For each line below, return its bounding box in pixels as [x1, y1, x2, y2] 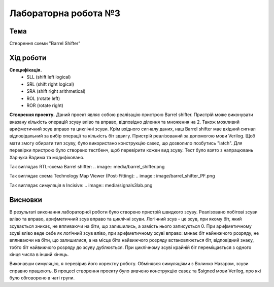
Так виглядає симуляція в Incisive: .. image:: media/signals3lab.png [9, 182, 153, 188]
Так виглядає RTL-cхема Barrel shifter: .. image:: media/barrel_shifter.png [9, 164, 165, 170]
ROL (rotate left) [26, 95, 60, 101]
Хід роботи [9, 53, 47, 62]
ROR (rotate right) [26, 102, 63, 109]
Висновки [9, 195, 43, 204]
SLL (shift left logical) [26, 74, 71, 80]
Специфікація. [9, 66, 42, 73]
